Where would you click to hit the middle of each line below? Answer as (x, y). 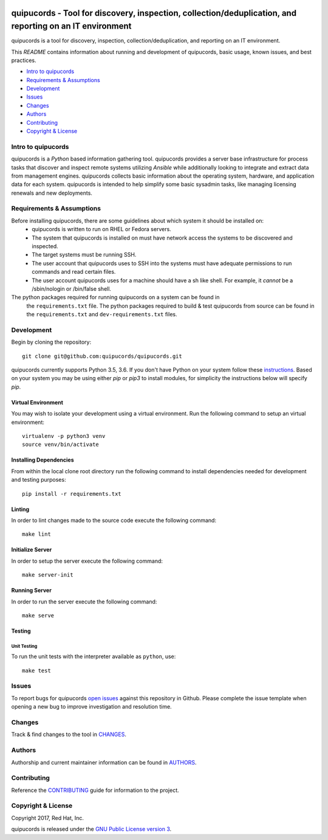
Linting (20, 509)
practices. (24, 60)
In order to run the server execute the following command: (84, 602)
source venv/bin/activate (61, 445)
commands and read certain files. (74, 272)
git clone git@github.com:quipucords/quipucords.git (102, 356)
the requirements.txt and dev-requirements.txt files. (102, 314)
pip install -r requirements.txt (72, 494)
